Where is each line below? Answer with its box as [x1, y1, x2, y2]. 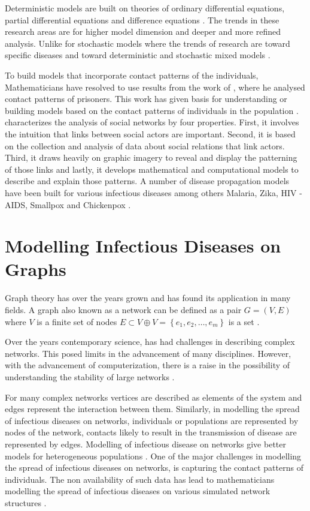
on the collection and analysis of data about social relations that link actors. [5, 139, 285, 152]
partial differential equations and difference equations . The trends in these [5, 13, 279, 26]
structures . [5, 496, 47, 509]
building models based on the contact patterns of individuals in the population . [5, 104, 299, 116]
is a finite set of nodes [37, 315, 117, 327]
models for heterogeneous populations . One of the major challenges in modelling [5, 449, 302, 462]
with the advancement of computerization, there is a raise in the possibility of [5, 359, 290, 371]
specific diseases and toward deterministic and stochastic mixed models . [5, 49, 271, 61]
